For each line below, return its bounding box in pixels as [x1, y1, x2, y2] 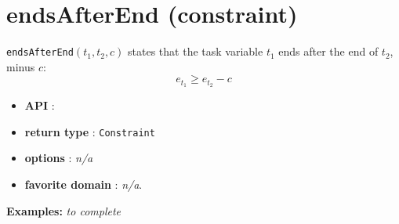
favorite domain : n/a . [24, 176, 143, 193]
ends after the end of [278, 43, 379, 60]
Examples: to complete [6, 202, 122, 219]
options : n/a [24, 150, 93, 166]
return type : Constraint [24, 123, 155, 139]
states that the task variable [128, 43, 263, 60]
